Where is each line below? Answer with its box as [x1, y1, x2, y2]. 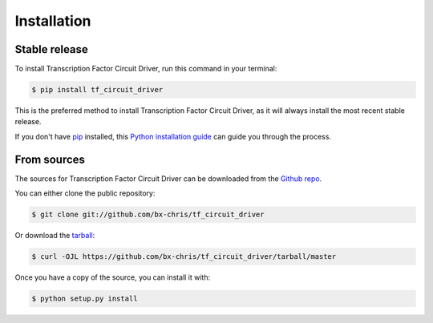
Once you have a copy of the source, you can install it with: [14, 273, 211, 282]
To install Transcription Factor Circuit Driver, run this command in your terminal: [14, 64, 277, 74]
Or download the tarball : [14, 231, 95, 240]
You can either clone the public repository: [14, 188, 156, 198]
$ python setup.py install [31, 294, 138, 304]
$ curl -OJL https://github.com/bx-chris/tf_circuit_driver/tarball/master [31, 252, 337, 261]
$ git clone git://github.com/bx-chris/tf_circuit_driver [31, 210, 265, 220]
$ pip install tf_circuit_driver [31, 85, 164, 95]
